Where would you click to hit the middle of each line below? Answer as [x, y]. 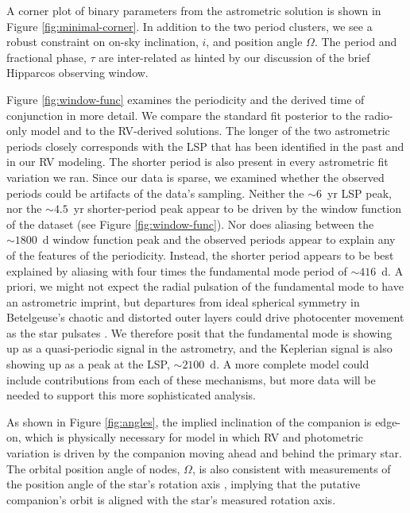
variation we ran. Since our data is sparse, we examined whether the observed [195, 177]
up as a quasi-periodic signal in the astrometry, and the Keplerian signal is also [199, 348]
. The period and [356, 42]
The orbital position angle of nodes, [93, 468]
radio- [379, 115]
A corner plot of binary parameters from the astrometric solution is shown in [194, 10]
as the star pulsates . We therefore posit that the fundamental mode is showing [199, 332]
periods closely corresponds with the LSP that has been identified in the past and [205, 146]
